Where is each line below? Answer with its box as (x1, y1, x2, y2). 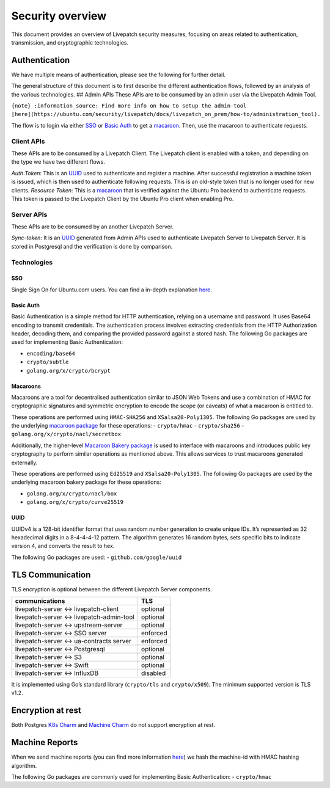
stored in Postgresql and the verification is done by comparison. (11, 243, 173, 250)
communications (15, 597, 65, 605)
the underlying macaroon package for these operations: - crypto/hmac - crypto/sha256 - (11, 422, 244, 429)
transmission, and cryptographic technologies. (11, 38, 129, 46)
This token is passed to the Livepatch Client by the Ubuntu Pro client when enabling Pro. (11, 195, 234, 202)
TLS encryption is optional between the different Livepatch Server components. (11, 585, 212, 593)
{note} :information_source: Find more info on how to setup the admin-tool (11, 103, 247, 109)
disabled (141, 669, 166, 677)
